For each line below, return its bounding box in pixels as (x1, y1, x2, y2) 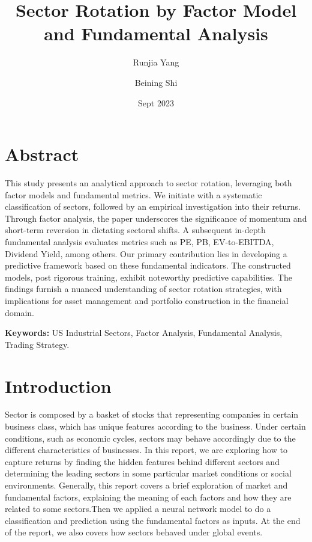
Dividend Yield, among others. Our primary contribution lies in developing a (5, 247, 287, 260)
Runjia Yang (133, 56, 179, 69)
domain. (5, 306, 35, 318)
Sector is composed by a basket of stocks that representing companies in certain (5, 408, 299, 421)
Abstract (5, 142, 79, 166)
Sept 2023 (138, 96, 174, 109)
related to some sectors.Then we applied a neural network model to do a (5, 502, 271, 515)
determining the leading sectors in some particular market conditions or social (5, 467, 292, 480)
